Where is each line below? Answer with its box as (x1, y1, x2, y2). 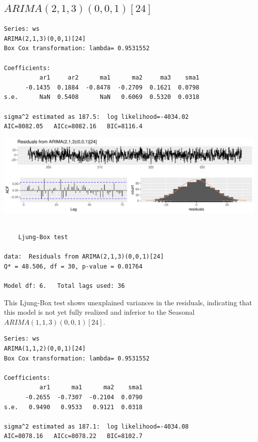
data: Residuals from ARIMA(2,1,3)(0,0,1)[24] (4, 253, 164, 261)
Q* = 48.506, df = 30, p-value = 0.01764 (4, 263, 143, 270)
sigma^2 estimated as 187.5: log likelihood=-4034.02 (4, 113, 189, 120)
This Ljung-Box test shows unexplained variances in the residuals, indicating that (4, 297, 252, 307)
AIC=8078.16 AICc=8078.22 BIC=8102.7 (4, 433, 143, 440)
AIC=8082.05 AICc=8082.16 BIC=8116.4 (4, 123, 143, 130)
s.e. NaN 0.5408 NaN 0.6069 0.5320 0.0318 (4, 93, 199, 101)
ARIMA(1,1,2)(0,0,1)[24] (4, 345, 86, 352)
